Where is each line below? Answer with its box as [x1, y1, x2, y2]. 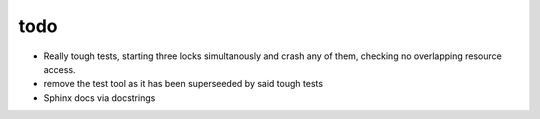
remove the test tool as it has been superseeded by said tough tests [43, 78, 324, 90]
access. [43, 63, 76, 75]
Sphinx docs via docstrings [43, 91, 156, 104]
